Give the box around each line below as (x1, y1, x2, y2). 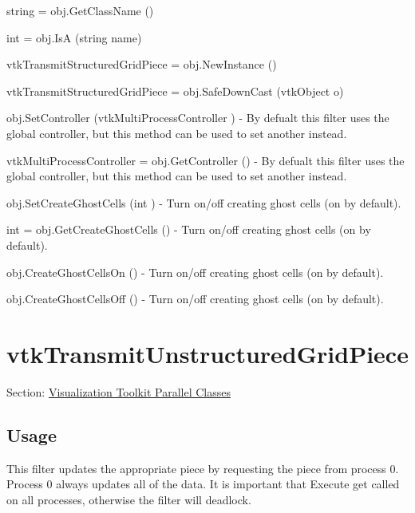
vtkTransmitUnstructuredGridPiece (6, 337, 409, 369)
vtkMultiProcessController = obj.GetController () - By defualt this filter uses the (6, 152, 405, 168)
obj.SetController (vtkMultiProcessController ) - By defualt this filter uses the (6, 109, 389, 126)
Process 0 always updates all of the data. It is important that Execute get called (6, 476, 400, 492)
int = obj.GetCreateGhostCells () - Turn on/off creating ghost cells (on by (6, 221, 371, 238)
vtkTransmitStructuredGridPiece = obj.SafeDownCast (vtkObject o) (6, 82, 344, 99)
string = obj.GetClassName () (6, 2, 154, 18)
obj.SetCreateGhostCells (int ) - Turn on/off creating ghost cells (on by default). (6, 194, 401, 211)
